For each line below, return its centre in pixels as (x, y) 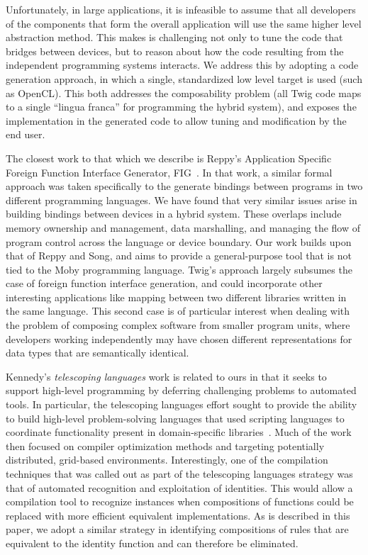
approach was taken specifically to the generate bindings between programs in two (184, 186)
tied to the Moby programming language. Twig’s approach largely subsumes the (179, 269)
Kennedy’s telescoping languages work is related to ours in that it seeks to (166, 376)
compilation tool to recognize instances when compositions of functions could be (180, 501)
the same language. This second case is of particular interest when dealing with (178, 311)
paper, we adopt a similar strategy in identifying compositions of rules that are (177, 529)
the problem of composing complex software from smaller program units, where (178, 325)
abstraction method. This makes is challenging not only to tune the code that (174, 37)
